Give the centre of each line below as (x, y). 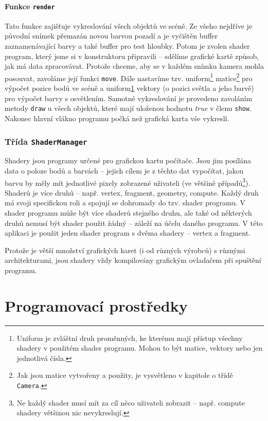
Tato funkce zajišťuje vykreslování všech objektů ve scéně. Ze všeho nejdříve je (129, 25)
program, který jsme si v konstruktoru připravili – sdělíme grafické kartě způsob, (132, 56)
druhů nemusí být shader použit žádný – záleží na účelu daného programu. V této (134, 223)
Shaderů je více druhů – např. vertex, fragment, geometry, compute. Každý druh (132, 192)
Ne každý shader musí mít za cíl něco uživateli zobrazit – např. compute (131, 402)
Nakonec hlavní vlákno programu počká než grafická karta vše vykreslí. (117, 118)
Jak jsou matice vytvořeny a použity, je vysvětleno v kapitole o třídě (125, 375)
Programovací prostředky (96, 305)
